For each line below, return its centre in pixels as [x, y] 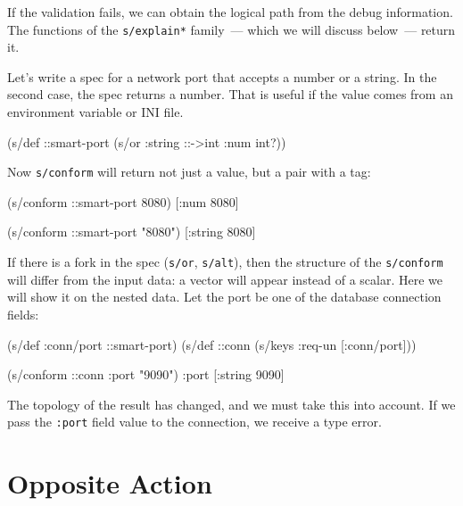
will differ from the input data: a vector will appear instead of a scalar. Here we [225, 279]
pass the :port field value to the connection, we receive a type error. [194, 422]
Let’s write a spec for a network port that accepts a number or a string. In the [222, 76]
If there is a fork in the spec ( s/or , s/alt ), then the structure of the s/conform [225, 262]
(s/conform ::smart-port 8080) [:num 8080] [123, 201]
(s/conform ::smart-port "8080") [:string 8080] [132, 232]
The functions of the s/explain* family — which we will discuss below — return [231, 29]
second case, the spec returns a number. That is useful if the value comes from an [230, 94]
